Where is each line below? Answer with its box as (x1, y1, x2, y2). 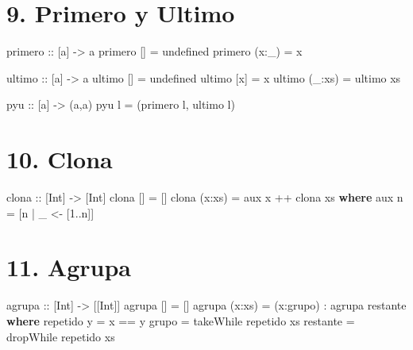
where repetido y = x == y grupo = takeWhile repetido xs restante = (6, 312, 355, 329)
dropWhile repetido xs (6, 328, 115, 344)
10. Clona (6, 143, 113, 175)
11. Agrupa (6, 251, 131, 283)
